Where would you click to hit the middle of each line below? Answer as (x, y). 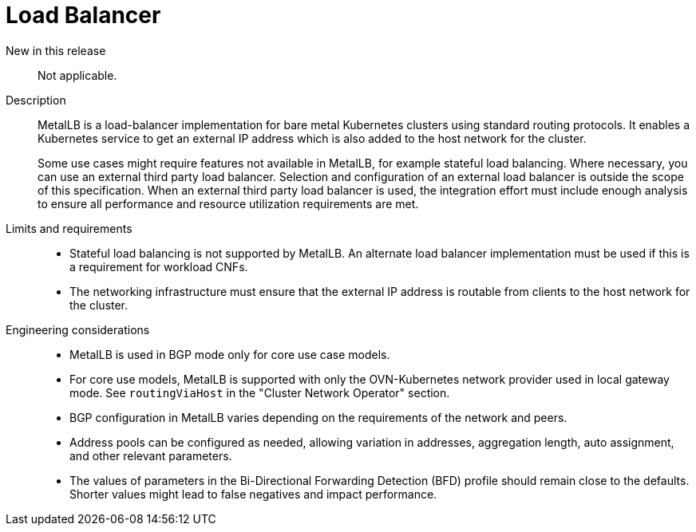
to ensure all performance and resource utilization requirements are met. (228, 203)
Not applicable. (77, 75)
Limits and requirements (69, 228)
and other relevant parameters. (151, 455)
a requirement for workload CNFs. (159, 266)
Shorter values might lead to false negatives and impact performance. (253, 494)
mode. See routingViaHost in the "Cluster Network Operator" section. (260, 392)
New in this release (56, 50)
